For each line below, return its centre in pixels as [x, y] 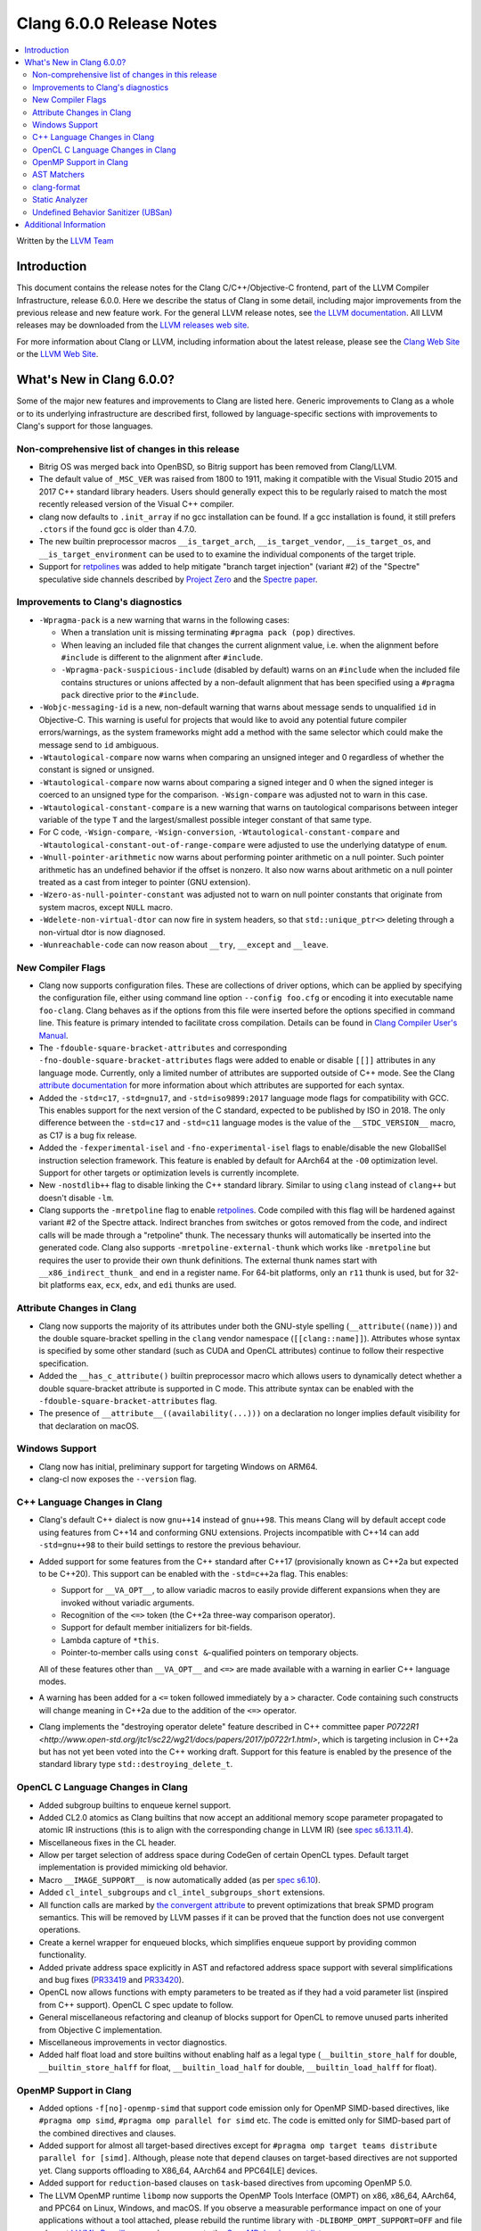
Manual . [53, 1035]
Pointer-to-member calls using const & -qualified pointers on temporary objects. [210, 1653]
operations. [60, 1930]
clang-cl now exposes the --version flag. [118, 1479]
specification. [64, 1363]
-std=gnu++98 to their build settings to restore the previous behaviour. [170, 1545]
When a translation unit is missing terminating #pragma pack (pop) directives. [208, 633]
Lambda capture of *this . [110, 1640]
